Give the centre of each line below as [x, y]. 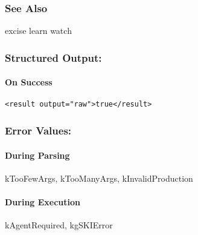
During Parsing [37, 155]
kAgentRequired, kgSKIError [59, 225]
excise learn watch [38, 31]
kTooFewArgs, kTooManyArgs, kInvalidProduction [99, 178]
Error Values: [38, 131]
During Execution [43, 201]
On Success [29, 82]
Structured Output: [53, 57]
